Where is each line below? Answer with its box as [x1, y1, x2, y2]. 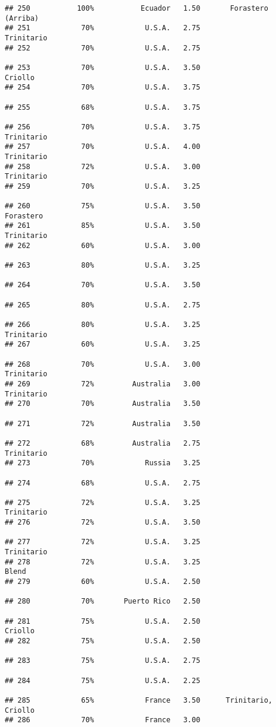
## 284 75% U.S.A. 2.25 [5, 676, 201, 685]
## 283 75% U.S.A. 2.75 [5, 656, 201, 665]
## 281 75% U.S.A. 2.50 [5, 617, 201, 626]
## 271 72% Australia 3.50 [5, 419, 201, 428]
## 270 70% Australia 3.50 [5, 399, 201, 408]
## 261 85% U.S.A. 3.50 [5, 221, 201, 230]
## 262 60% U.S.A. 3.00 [5, 241, 201, 250]
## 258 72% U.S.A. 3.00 [5, 162, 201, 171]
